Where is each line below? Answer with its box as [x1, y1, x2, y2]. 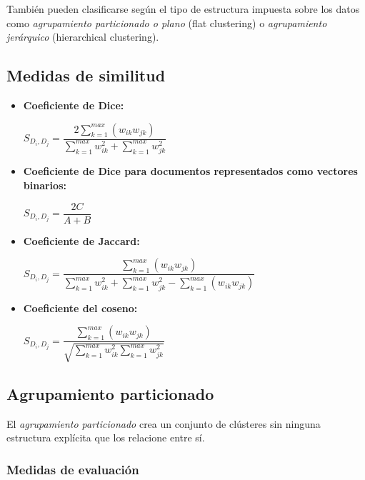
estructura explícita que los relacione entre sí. [6, 430, 205, 445]
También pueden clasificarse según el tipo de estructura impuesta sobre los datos [6, 1, 360, 16]
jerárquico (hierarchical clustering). [6, 29, 159, 44]
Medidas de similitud [6, 64, 166, 86]
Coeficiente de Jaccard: [23, 233, 140, 248]
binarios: [23, 177, 66, 192]
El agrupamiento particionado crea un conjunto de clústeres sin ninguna [6, 416, 321, 431]
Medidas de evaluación [6, 460, 139, 478]
